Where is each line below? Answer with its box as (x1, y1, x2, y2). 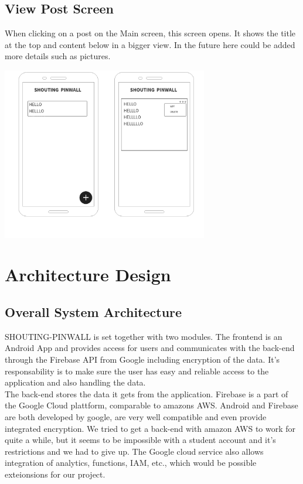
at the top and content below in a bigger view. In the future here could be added (5, 38, 295, 50)
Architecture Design (5, 263, 171, 287)
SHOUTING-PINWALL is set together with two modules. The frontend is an (5, 330, 282, 342)
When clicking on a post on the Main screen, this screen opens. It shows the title (5, 27, 296, 39)
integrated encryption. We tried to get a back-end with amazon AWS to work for (5, 422, 296, 434)
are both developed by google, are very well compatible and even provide (5, 411, 267, 423)
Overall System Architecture (5, 303, 182, 321)
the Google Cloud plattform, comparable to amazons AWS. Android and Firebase (5, 399, 298, 411)
